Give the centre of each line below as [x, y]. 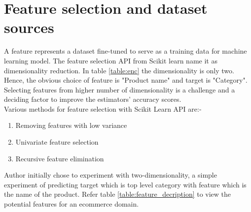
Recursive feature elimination [60, 158]
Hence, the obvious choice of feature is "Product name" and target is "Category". [126, 80]
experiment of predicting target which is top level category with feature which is [125, 184]
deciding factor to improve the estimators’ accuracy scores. [93, 99]
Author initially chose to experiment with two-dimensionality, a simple [110, 175]
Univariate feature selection [57, 142]
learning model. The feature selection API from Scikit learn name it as [111, 60]
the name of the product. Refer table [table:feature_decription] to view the [118, 194]
